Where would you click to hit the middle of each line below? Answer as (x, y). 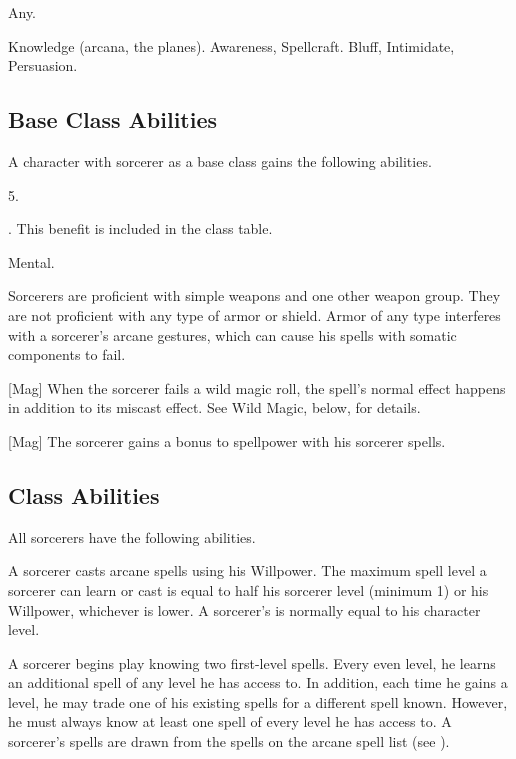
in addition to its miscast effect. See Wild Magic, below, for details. (214, 407)
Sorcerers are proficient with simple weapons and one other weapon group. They (254, 295)
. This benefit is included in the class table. (140, 228)
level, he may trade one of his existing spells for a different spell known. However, (258, 701)
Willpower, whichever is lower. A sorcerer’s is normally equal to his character (244, 609)
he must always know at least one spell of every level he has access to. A (230, 721)
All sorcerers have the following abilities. (132, 536)
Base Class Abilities (113, 119)
